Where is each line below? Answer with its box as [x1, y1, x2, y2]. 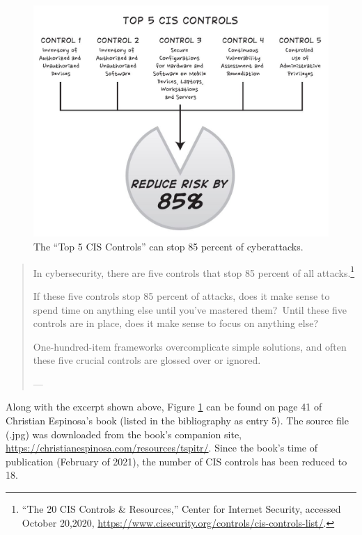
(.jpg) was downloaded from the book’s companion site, [6, 426, 242, 441]
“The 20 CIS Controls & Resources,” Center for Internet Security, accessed [22, 502, 341, 516]
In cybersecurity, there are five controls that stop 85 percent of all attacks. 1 [33, 263, 355, 280]
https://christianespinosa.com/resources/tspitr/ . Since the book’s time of [6, 440, 318, 455]
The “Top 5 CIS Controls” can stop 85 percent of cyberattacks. [33, 239, 304, 254]
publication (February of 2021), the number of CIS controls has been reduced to [6, 454, 347, 468]
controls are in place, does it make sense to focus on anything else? [33, 316, 319, 330]
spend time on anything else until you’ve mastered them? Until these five [33, 302, 347, 317]
